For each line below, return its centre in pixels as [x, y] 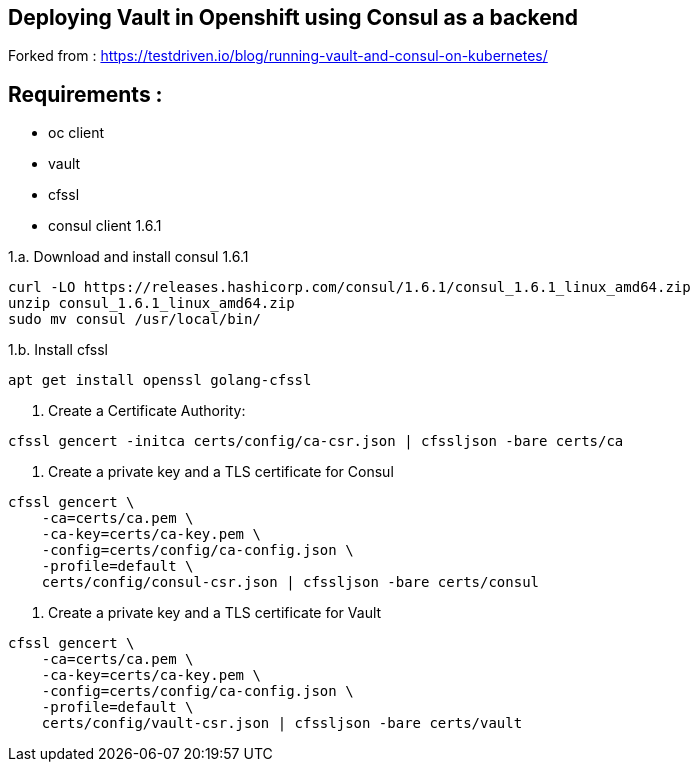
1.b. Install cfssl [58, 350]
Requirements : [85, 94]
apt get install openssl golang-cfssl [160, 380]
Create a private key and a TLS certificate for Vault [215, 613]
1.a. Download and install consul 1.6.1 [128, 257]
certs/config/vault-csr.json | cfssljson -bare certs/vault [282, 723]
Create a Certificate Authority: [147, 411]
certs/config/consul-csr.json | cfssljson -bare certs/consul [290, 582]
